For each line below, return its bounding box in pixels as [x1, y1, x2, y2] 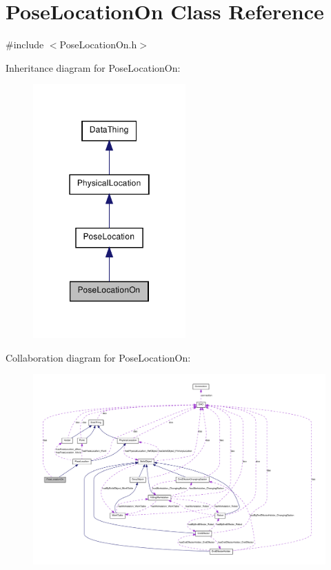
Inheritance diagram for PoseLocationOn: [6, 60, 181, 75]
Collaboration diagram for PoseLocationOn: [6, 350, 191, 364]
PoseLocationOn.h [59, 37, 137, 52]
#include [6, 37, 44, 52]
